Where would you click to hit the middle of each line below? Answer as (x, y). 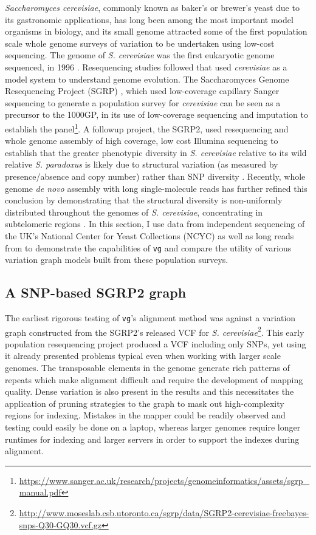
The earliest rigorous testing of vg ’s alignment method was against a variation (150, 317)
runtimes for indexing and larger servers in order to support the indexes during (152, 439)
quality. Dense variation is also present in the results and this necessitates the (149, 391)
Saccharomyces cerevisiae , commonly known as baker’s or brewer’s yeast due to (152, 7)
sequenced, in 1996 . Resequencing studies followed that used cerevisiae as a (146, 66)
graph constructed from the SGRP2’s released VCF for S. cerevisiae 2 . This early (155, 331)
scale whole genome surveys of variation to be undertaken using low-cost (140, 43)
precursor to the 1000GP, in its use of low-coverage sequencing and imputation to (156, 114)
